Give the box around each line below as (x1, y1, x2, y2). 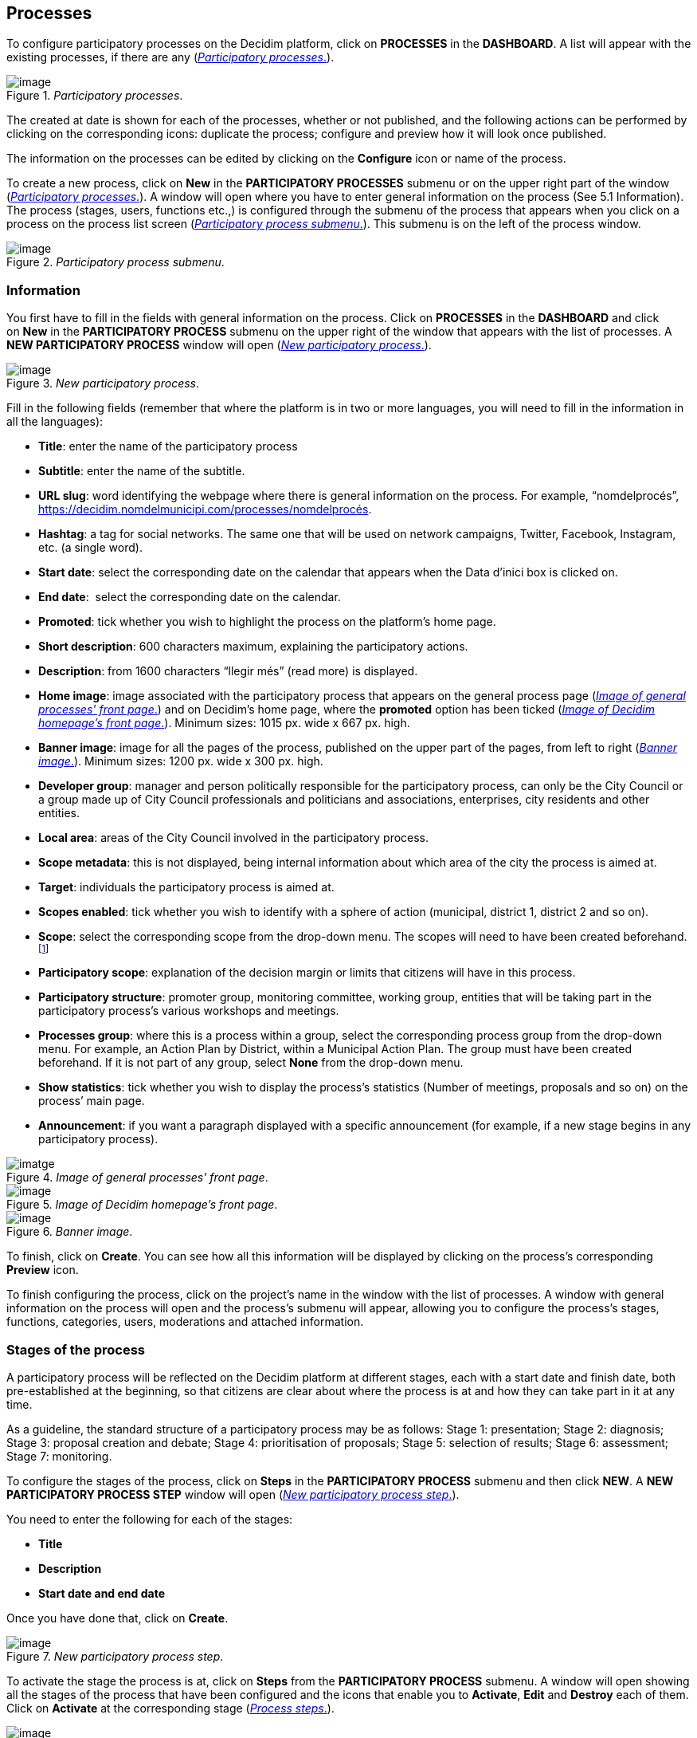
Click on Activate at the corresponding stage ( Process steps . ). (6, 1701, 335, 1715)
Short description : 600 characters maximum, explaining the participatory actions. (38, 639, 468, 654)
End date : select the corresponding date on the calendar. (38, 590, 341, 604)
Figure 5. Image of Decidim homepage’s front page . (6, 1197, 278, 1212)
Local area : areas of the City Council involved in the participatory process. (38, 831, 429, 845)
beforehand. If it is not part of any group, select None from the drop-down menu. (38, 1056, 464, 1070)
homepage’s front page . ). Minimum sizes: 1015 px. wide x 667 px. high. (38, 716, 410, 730)
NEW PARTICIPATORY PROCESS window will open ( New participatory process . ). (6, 338, 432, 352)
